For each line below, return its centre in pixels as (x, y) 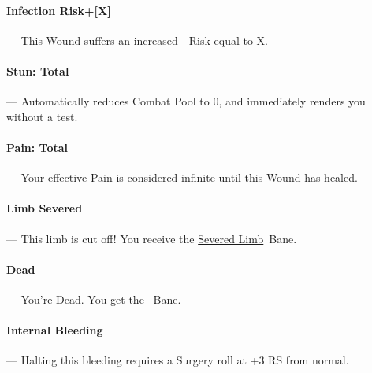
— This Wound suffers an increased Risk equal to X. (137, 40)
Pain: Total (37, 147)
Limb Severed (45, 208)
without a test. (42, 116)
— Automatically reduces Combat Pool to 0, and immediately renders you (186, 101)
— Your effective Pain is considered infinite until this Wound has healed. (182, 177)
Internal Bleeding (55, 330)
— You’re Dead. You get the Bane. (94, 299)
